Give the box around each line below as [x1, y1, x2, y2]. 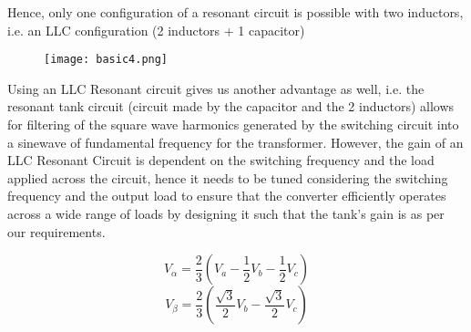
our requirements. [7, 222, 106, 241]
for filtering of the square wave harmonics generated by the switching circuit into [7, 115, 459, 134]
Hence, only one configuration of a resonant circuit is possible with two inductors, [7, 3, 464, 21]
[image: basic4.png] [44, 53, 169, 67]
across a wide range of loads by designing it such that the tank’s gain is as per [7, 204, 445, 223]
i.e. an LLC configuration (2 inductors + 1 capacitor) [7, 20, 305, 39]
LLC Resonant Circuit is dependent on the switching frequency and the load [7, 150, 435, 170]
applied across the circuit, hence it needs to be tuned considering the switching [7, 168, 448, 187]
